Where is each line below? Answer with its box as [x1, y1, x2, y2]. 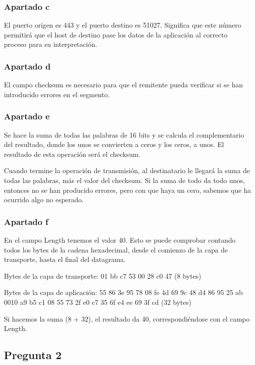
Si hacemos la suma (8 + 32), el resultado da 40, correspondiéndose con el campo [4, 313, 250, 324]
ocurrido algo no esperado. [4, 194, 84, 205]
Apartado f [4, 215, 48, 227]
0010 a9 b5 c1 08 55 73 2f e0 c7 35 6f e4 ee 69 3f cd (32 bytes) [4, 296, 191, 307]
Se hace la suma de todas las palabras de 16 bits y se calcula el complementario [4, 129, 244, 140]
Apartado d [4, 60, 51, 72]
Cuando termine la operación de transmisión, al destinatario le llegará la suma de [4, 165, 250, 176]
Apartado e [4, 110, 50, 122]
